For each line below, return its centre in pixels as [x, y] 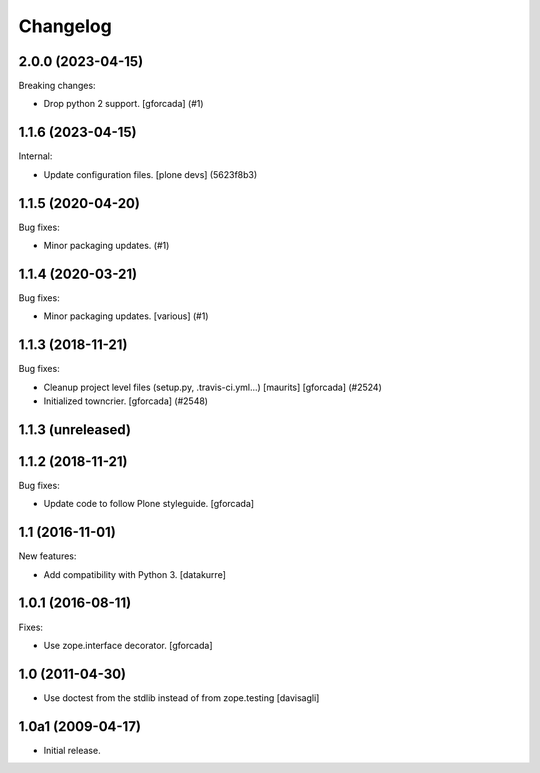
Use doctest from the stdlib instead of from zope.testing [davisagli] [181, 697]
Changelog [65, 26]
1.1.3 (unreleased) [75, 429]
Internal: [35, 156]
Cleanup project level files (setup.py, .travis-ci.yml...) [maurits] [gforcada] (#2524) [212, 387]
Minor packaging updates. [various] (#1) [126, 316]
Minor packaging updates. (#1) [106, 246]
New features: [47, 556]
